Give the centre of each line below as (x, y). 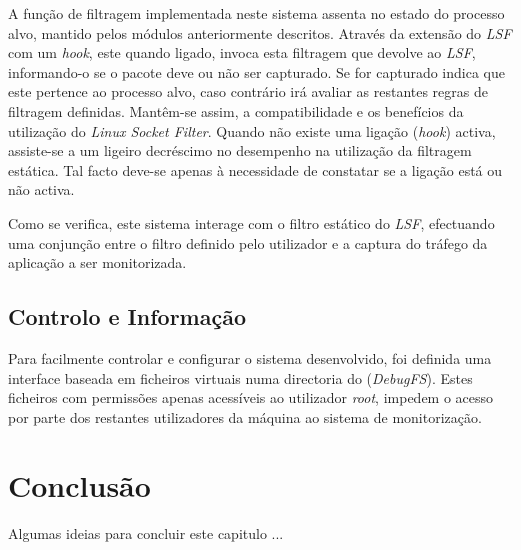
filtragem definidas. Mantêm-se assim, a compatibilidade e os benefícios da (236, 110)
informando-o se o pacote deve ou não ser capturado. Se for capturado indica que (256, 71)
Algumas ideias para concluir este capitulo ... (146, 533)
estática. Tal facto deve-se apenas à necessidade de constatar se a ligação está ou (255, 169)
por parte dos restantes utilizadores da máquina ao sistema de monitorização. (245, 416)
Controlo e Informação (127, 316)
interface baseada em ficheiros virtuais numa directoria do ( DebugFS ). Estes (240, 377)
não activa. (41, 189)
